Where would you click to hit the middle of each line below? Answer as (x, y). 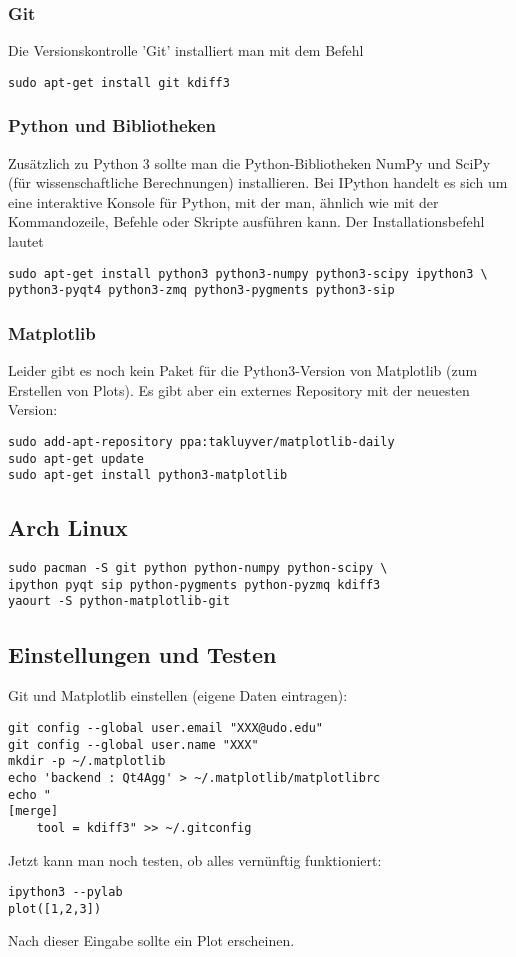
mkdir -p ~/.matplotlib (87, 761)
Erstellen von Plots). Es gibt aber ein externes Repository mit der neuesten (239, 389)
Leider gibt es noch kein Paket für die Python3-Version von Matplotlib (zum (243, 370)
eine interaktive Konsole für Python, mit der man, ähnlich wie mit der (223, 201)
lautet (26, 241)
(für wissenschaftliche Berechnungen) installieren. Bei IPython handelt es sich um (258, 182)
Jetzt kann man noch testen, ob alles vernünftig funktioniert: (195, 859)
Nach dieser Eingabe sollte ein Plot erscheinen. (151, 940)
